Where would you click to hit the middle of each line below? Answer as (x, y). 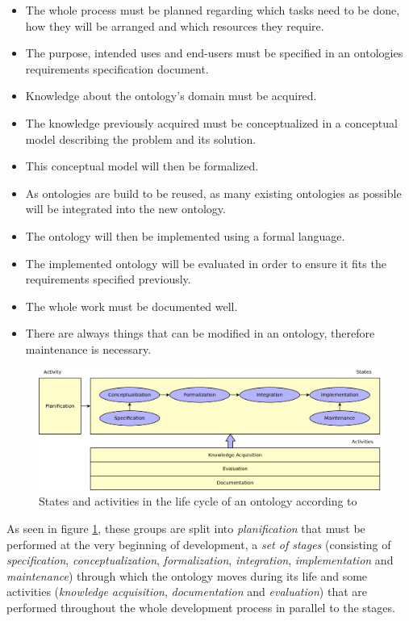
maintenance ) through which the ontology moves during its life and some (187, 575)
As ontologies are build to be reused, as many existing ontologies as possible (213, 193)
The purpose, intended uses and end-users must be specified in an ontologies (214, 53)
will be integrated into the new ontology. (125, 209)
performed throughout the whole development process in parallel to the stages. (201, 607)
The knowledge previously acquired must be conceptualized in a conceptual (211, 122)
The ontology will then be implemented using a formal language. (185, 235)
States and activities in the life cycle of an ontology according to (198, 501)
